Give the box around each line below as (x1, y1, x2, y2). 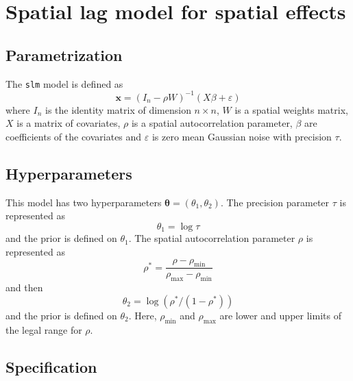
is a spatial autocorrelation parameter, (131, 116, 293, 130)
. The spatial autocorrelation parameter (128, 231, 295, 245)
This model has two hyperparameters (5, 195, 162, 209)
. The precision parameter (220, 195, 330, 209)
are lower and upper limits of (219, 308, 341, 322)
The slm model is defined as (5, 76, 123, 90)
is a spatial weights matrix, (234, 102, 348, 116)
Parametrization (5, 44, 123, 65)
